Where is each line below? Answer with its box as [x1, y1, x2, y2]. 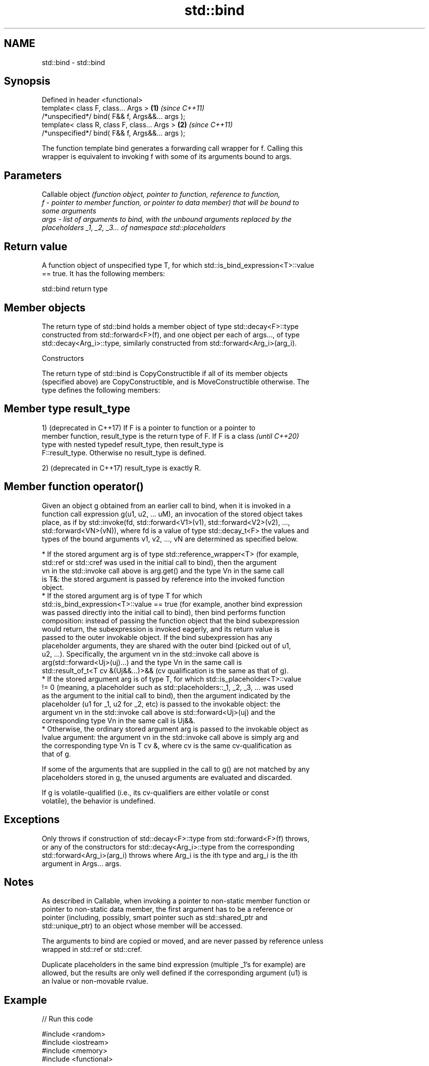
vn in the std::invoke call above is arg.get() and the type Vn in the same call [42, 566, 284, 575]
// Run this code [42, 1015, 93, 1023]
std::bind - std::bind [42, 58, 105, 67]
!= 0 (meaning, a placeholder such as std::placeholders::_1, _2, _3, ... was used [42, 683, 293, 691]
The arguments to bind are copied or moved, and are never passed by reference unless [42, 937, 324, 946]
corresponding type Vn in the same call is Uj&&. [42, 716, 195, 725]
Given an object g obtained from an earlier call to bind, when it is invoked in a [42, 501, 291, 510]
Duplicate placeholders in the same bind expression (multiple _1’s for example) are [42, 960, 306, 969]
